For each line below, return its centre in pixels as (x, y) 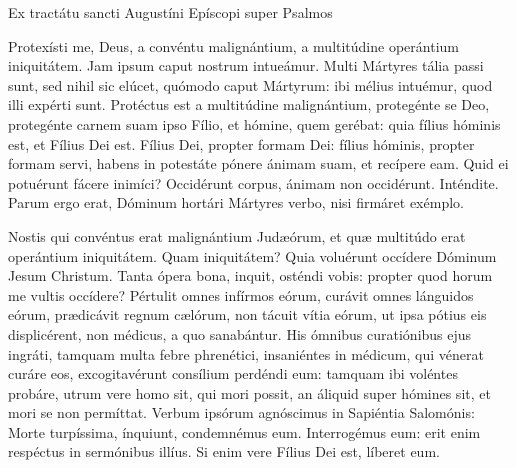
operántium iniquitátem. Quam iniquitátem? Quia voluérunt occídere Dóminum (252, 255)
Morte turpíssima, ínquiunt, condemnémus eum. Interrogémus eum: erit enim (244, 431)
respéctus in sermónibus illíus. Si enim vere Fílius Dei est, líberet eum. (224, 451)
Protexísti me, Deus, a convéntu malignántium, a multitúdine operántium (233, 45)
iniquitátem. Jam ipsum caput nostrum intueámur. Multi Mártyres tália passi (246, 65)
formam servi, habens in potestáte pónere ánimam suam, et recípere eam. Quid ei (258, 163)
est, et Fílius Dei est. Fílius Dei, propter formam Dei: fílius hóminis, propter (241, 143)
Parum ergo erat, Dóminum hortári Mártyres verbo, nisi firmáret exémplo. (236, 202)
